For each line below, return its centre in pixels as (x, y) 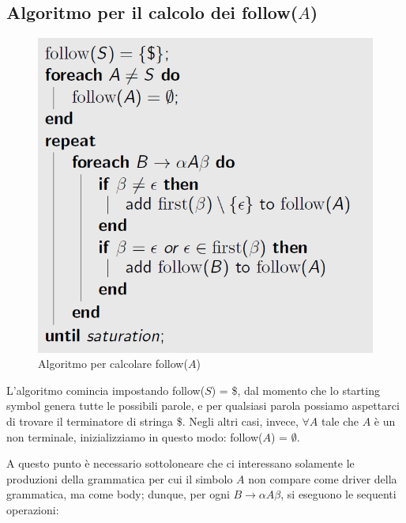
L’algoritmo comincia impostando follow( (106, 390)
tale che (340, 421)
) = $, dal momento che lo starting (295, 390)
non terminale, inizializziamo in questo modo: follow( (135, 436)
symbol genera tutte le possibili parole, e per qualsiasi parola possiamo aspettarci (203, 406)
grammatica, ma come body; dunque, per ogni (118, 494)
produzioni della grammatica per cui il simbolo (120, 478)
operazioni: (33, 509)
